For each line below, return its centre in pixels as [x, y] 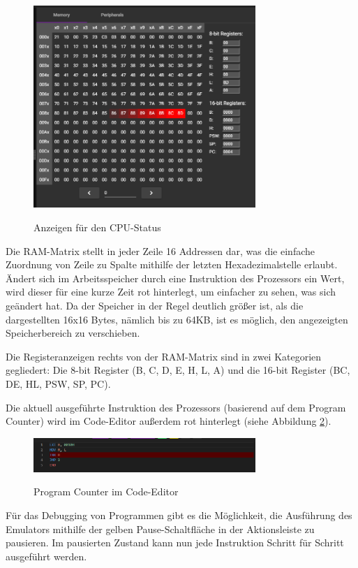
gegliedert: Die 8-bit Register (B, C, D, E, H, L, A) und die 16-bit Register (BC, [178, 370]
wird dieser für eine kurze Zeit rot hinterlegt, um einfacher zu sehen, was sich [171, 292]
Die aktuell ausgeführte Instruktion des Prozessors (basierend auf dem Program [176, 407]
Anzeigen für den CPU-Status [97, 227]
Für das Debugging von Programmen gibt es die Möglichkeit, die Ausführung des [179, 515]
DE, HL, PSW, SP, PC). [58, 383]
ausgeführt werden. [46, 556]
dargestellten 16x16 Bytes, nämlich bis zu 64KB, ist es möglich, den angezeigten [177, 319]
